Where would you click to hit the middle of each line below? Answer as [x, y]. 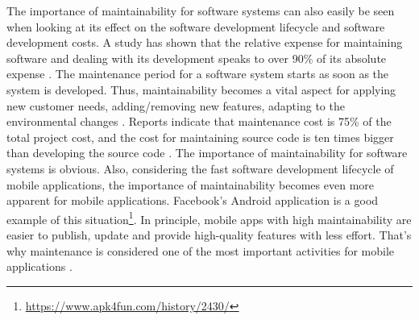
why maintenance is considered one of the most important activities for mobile [201, 250]
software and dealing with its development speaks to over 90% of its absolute [197, 58]
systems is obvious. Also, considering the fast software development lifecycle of [200, 168]
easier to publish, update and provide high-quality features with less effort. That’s [209, 234]
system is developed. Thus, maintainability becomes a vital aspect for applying [201, 89]
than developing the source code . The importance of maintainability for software [207, 153]
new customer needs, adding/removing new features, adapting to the [176, 105]
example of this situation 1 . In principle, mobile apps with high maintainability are [209, 218]
